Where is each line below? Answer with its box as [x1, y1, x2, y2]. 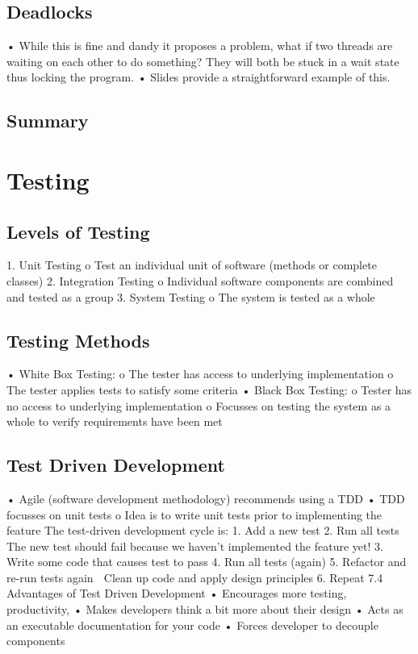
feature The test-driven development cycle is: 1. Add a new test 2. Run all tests [6, 522, 399, 539]
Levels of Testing [6, 219, 150, 244]
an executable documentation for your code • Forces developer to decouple [6, 616, 378, 633]
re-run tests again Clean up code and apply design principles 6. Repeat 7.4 [6, 569, 383, 585]
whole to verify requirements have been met [6, 413, 223, 430]
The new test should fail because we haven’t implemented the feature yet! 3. [6, 537, 383, 554]
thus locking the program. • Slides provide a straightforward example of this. [6, 69, 391, 85]
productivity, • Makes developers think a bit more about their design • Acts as [6, 601, 403, 618]
